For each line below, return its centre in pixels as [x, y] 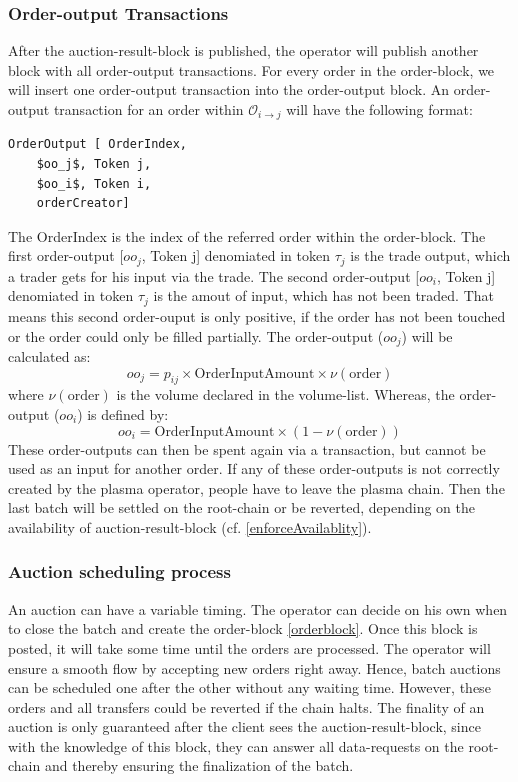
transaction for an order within [148, 109]
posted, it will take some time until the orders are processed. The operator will [249, 647]
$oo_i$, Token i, [94, 183]
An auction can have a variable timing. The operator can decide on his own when [258, 608]
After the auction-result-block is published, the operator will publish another [243, 50]
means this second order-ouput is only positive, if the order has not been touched [257, 315]
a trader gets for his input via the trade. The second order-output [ [214, 275]
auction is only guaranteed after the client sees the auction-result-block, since [244, 726]
